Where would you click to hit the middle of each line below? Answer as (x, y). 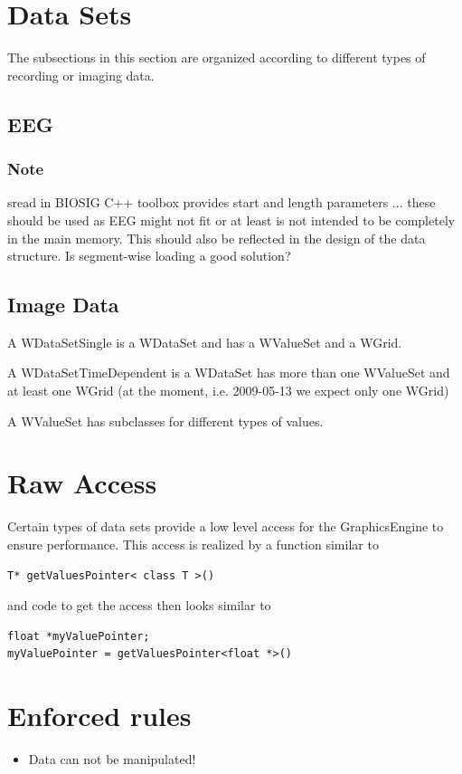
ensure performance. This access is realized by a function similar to (193, 544)
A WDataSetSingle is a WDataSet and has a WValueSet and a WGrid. (205, 342)
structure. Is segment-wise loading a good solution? (149, 256)
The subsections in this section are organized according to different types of (217, 57)
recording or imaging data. (81, 75)
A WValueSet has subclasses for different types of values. (165, 420)
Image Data (63, 305)
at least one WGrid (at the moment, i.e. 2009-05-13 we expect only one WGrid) (228, 391)
